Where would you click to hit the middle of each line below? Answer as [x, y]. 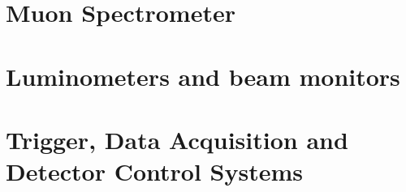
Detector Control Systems [154, 171]
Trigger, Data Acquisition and [177, 139]
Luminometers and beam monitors [203, 76]
